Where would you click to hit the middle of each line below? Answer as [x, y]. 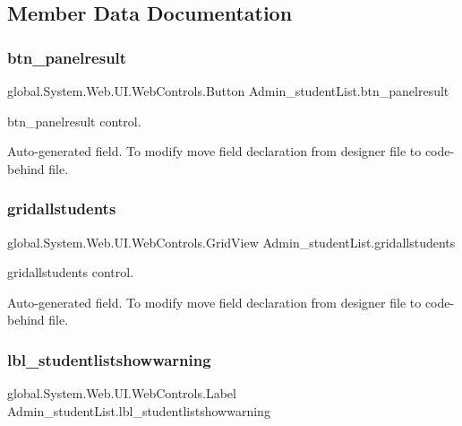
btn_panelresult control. [74, 121]
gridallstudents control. [71, 272]
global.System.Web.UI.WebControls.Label [122, 393]
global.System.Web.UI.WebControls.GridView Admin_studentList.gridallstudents [231, 242]
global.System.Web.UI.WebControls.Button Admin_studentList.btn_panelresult [228, 91]
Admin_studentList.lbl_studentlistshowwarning [139, 410]
